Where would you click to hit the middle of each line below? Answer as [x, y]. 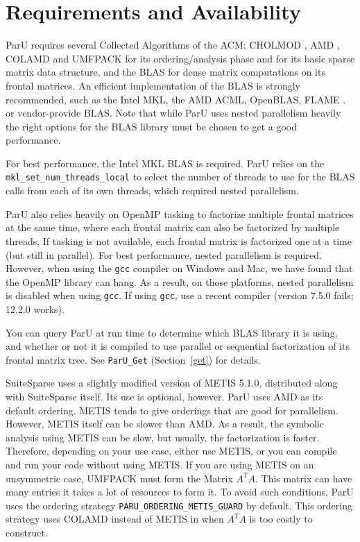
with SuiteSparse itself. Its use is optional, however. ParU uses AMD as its [164, 397]
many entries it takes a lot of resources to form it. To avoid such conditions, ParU [180, 492]
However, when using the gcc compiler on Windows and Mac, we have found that [179, 268]
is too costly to [281, 519]
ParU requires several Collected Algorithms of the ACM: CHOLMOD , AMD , [173, 45]
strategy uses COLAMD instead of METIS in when [115, 519]
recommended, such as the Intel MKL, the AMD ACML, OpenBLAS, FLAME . [176, 99]
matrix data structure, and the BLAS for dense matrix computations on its [165, 72]
